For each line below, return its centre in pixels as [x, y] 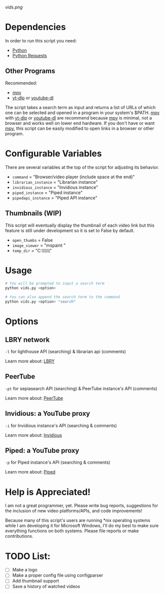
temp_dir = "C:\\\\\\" [32, 250]
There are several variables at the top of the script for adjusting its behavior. [82, 167]
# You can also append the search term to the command [63, 297]
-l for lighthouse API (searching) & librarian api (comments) [66, 351]
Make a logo [25, 570]
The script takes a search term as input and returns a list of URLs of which [81, 107]
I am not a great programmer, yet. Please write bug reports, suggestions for [82, 506]
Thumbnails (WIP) [33, 214]
